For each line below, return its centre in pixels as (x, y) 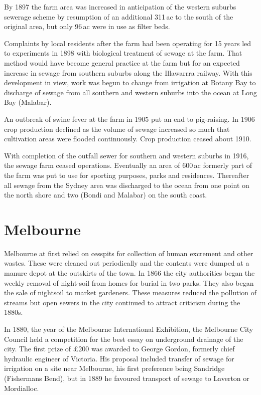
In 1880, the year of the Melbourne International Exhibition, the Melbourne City (129, 329)
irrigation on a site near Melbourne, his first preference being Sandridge (114, 368)
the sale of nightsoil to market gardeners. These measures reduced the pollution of (130, 292)
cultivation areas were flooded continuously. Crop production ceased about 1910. (128, 139)
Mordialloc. (22, 388)
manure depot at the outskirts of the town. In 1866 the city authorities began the (129, 273)
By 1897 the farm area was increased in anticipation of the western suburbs (120, 7)
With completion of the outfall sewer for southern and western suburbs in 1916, (126, 155)
